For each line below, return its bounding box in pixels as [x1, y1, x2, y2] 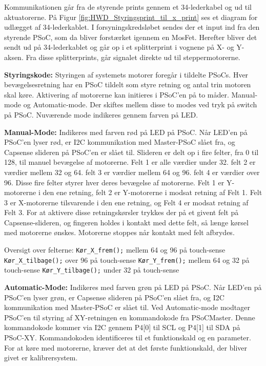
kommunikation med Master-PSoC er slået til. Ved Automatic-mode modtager [4, 302, 250, 313]
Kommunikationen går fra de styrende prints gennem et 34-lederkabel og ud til [4, 2, 252, 12]
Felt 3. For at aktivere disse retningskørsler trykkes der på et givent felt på [4, 207, 239, 218]
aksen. [4, 51, 24, 62]
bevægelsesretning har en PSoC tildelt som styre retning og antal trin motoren [4, 79, 251, 90]
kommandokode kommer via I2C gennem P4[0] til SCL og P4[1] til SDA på [4, 322, 240, 333]
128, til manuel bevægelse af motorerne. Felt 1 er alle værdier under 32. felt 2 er [4, 157, 256, 167]
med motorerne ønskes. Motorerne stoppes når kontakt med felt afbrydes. [4, 227, 235, 238]
